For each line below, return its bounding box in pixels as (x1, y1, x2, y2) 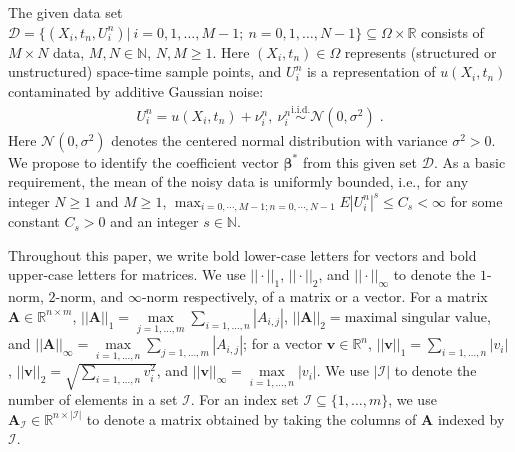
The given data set (8, 2, 123, 22)
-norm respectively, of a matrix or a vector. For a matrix (141, 286, 488, 307)
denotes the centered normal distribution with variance (111, 129, 448, 150)
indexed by (437, 408, 505, 429)
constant (8, 211, 60, 232)
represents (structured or (344, 41, 497, 62)
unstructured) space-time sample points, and (8, 61, 282, 82)
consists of (421, 21, 484, 42)
